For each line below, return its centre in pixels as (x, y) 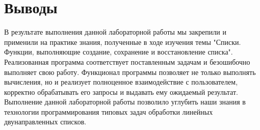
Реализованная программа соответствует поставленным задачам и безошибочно (127, 61)
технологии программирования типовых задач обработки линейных (109, 111)
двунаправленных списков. (45, 122)
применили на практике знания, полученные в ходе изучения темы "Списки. (123, 42)
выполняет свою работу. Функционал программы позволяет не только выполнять (130, 72)
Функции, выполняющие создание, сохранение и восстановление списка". (119, 52)
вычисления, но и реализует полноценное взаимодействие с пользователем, (121, 82)
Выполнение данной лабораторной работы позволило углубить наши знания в (125, 102)
